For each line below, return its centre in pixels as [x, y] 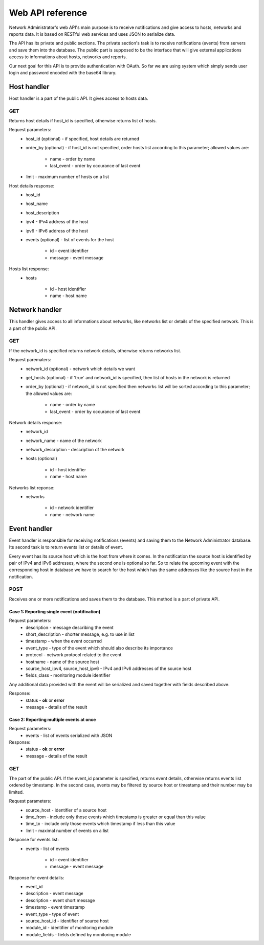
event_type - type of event [52, 914]
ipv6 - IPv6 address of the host [57, 230]
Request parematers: [30, 360]
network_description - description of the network [75, 450]
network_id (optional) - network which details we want [80, 369]
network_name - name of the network [64, 440]
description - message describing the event [70, 627]
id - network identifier [72, 508]
